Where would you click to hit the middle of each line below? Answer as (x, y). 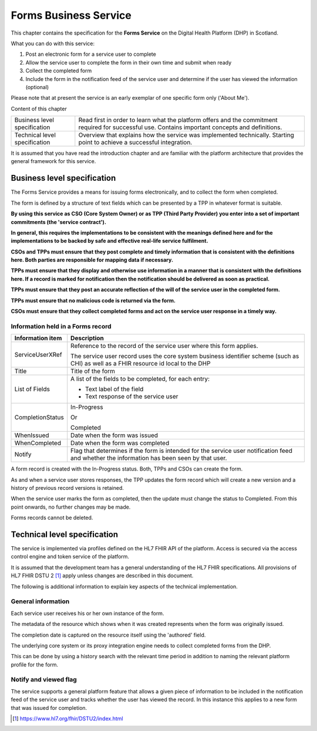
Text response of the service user (132, 397)
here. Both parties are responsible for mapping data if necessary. (92, 260)
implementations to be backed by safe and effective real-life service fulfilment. (109, 241)
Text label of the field (114, 389)
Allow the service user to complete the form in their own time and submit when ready (129, 62)
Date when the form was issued (114, 435)
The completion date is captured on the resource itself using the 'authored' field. (108, 635)
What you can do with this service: (53, 43)
